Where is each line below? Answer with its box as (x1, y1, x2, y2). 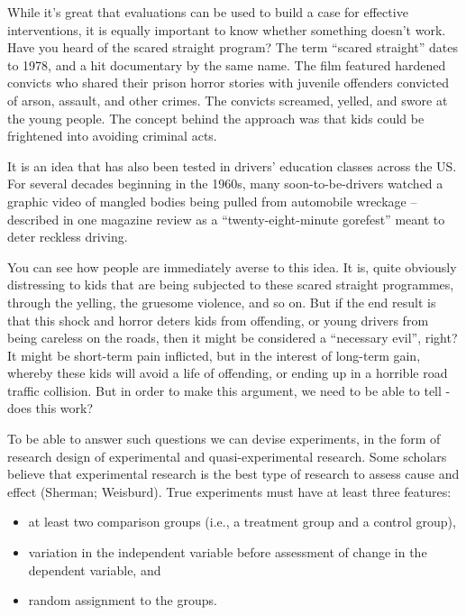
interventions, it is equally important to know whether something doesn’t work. (7, 20, 446, 39)
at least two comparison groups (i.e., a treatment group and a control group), (28, 512, 456, 531)
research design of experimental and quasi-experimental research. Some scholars (7, 446, 447, 465)
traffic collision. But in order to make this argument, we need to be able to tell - (7, 381, 451, 399)
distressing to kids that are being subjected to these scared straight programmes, (7, 275, 454, 294)
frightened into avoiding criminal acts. (7, 126, 217, 145)
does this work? (7, 399, 94, 418)
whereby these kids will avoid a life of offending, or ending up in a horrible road (7, 363, 448, 382)
